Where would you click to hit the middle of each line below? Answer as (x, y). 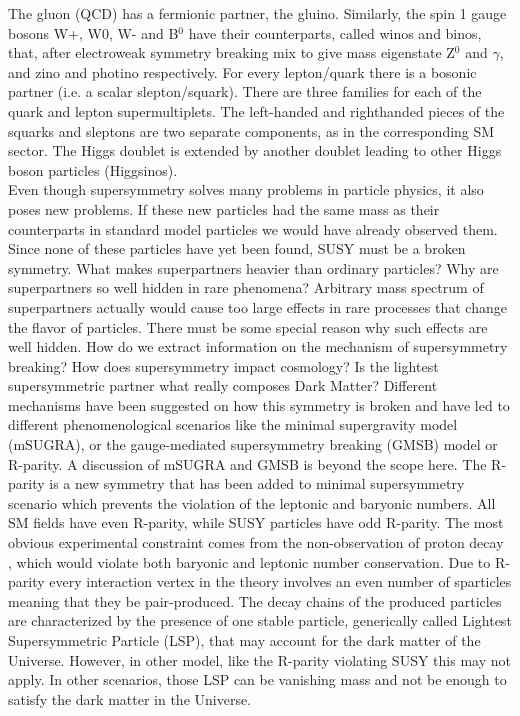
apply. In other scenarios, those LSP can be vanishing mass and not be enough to (257, 679)
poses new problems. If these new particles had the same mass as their (224, 208)
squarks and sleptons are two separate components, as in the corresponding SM (251, 130)
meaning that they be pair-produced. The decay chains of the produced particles (255, 600)
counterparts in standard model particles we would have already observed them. (253, 228)
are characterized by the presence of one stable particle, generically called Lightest (260, 620)
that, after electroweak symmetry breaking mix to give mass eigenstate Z (231, 52)
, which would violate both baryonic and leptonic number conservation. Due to (249, 561)
